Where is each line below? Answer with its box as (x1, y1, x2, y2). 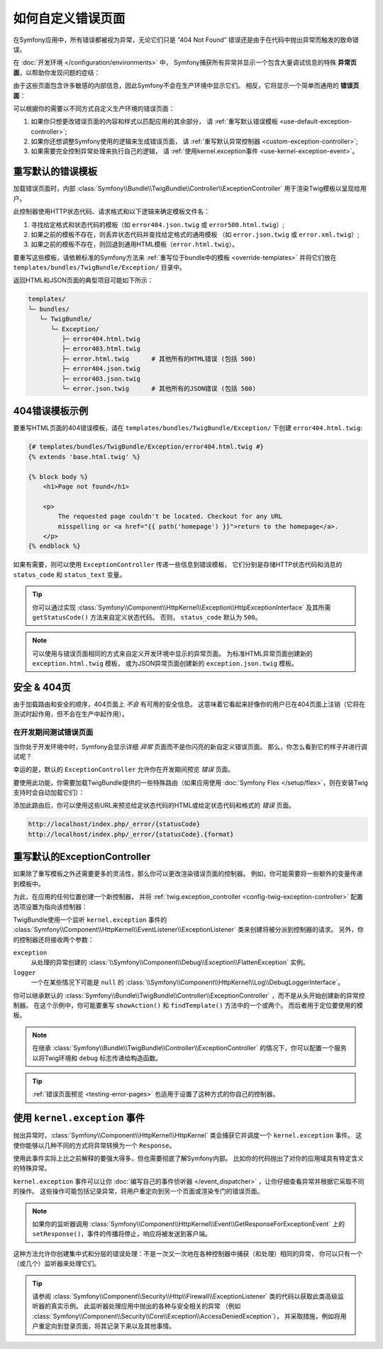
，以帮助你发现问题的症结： (19, 68, 101, 77)
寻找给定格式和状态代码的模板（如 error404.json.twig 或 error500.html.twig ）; (30, 220, 285, 228)
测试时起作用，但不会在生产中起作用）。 (13, 710, 128, 718)
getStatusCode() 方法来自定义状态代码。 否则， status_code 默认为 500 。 (32, 612, 262, 621)
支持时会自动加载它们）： (13, 788, 85, 797)
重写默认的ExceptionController (13, 851, 151, 863)
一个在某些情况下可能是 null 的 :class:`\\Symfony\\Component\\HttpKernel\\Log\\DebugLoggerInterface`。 (30, 978, 344, 986)
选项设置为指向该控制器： (13, 902, 88, 911)
